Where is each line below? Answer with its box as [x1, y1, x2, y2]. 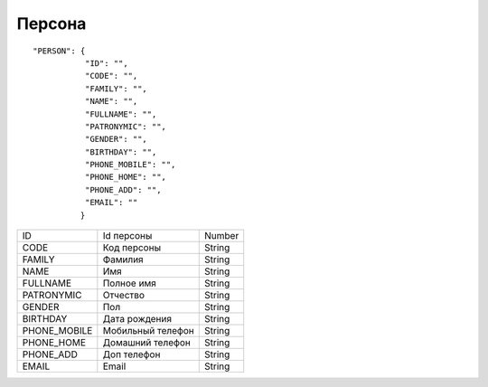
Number [204, 230, 239, 242]
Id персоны [102, 230, 153, 242]
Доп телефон [102, 348, 161, 361]
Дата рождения [102, 313, 172, 326]
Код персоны [102, 241, 162, 254]
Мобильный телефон [102, 325, 194, 337]
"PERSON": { [33, 45, 86, 56]
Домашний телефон [102, 336, 192, 349]
